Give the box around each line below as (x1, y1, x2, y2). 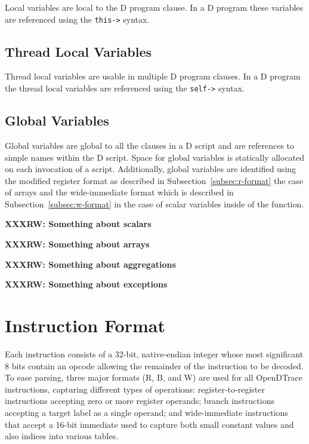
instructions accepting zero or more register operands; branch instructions (5, 394, 274, 407)
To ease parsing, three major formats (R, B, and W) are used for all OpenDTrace (5, 371, 302, 384)
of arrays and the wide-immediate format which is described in (5, 186, 234, 198)
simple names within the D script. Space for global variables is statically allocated (5, 151, 305, 163)
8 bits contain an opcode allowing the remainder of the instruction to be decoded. (5, 359, 304, 372)
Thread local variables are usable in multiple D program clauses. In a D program (5, 70, 301, 82)
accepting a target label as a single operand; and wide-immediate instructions (5, 406, 288, 418)
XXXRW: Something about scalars (5, 218, 152, 230)
